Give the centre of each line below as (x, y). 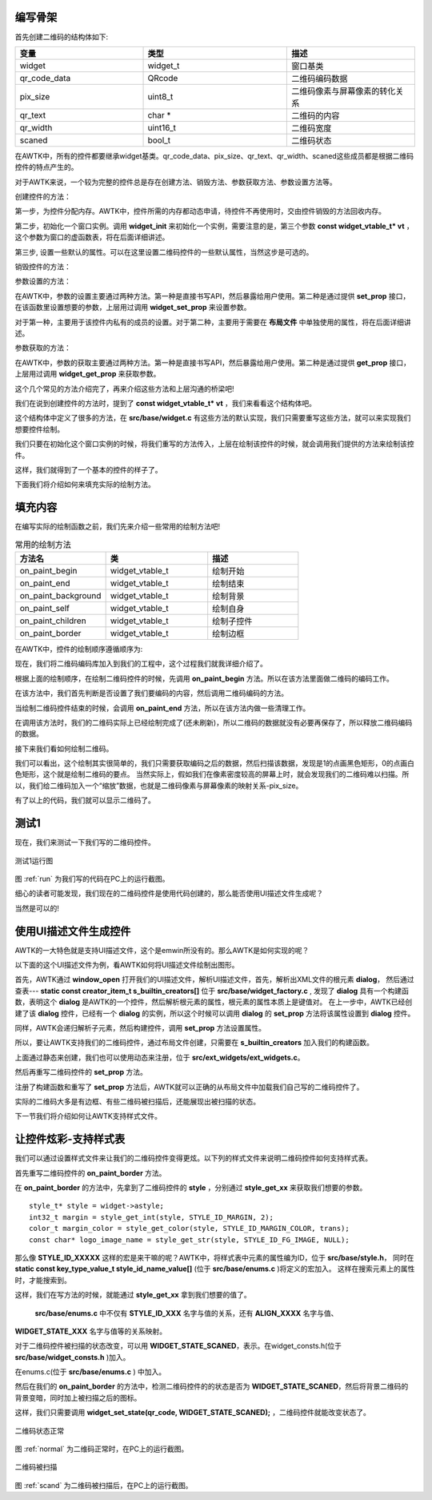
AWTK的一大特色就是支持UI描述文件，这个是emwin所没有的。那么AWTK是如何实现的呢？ (162, 950)
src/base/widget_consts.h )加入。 (72, 1357)
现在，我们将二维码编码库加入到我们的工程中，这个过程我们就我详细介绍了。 (141, 664)
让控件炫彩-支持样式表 (70, 1139)
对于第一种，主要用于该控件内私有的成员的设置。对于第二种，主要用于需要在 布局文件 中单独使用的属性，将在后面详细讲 (213, 322)
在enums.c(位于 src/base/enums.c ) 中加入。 (90, 1372)
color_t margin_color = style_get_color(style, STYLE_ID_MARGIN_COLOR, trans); (189, 1229)
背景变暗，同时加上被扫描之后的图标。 (78, 1397)
